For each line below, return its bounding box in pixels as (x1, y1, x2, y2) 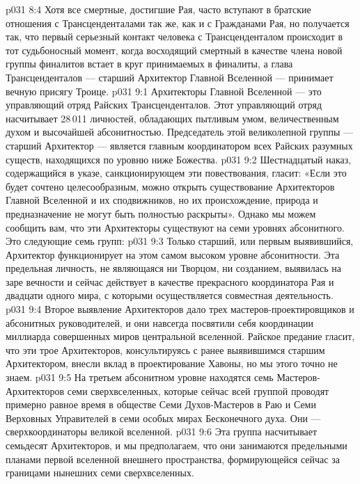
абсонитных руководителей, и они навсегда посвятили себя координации (6, 315, 313, 330)
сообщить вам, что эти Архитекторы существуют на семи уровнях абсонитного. (6, 220, 345, 234)
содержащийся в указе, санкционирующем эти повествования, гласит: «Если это (6, 166, 347, 180)
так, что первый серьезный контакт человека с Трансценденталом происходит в (6, 29, 343, 44)
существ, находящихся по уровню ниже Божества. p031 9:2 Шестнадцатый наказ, (6, 152, 352, 166)
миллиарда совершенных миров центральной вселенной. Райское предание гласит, (6, 329, 355, 344)
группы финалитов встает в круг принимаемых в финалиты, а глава (6, 56, 293, 71)
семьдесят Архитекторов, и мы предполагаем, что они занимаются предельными (6, 438, 347, 452)
